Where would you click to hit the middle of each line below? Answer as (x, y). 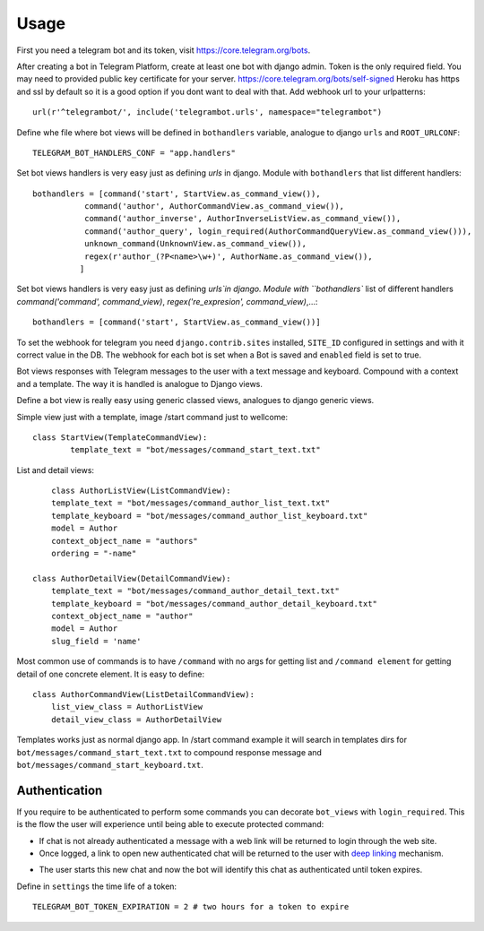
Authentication (60, 790)
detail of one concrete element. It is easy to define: (111, 674)
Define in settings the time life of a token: (97, 886)
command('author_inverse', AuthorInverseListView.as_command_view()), (242, 219)
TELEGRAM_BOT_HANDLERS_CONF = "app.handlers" (134, 153)
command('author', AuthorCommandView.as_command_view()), (214, 207)
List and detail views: (55, 470)
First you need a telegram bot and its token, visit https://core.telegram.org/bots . (164, 50)
